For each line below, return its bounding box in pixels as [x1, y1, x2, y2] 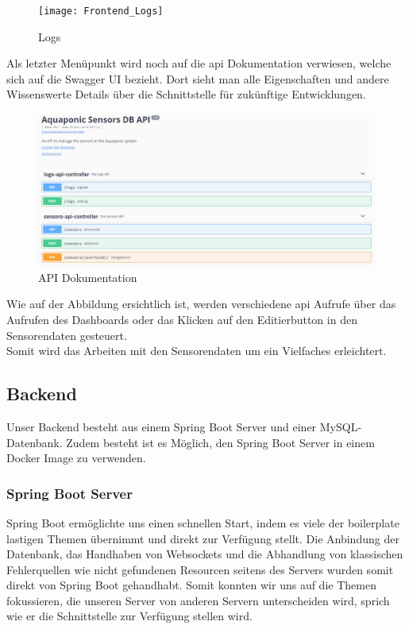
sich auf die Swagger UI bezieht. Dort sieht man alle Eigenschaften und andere [6, 70, 389, 87]
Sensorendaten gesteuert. [6, 326, 127, 343]
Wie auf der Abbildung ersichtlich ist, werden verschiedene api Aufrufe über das [6, 295, 396, 312]
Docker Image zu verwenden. [6, 450, 146, 466]
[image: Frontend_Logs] [38, 6, 164, 17]
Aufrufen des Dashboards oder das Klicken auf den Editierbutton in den [6, 311, 357, 327]
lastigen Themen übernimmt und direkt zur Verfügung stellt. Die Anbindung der [6, 530, 399, 546]
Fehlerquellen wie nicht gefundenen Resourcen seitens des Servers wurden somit [6, 561, 394, 577]
